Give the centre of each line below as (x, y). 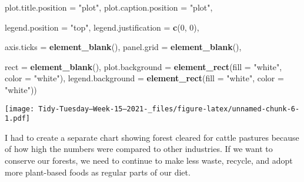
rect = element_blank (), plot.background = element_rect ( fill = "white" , (143, 66)
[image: (20, 109)
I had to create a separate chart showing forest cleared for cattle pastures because (152, 137)
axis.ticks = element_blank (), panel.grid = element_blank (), (123, 47)
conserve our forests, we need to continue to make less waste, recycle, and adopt (149, 161)
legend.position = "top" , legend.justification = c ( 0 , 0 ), (102, 27)
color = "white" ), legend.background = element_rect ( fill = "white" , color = (144, 78)
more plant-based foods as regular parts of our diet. (98, 172)
